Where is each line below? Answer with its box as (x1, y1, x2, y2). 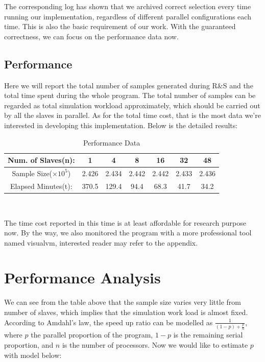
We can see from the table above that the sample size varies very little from (4, 297, 241, 307)
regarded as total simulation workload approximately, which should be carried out (4, 100, 260, 110)
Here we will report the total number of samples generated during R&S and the (4, 80, 253, 90)
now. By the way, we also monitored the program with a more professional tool (4, 227, 252, 238)
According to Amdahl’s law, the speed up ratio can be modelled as (4, 317, 213, 327)
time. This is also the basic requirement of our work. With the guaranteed (4, 21, 236, 32)
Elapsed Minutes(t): (10, 180, 73, 191)
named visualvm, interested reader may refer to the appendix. (4, 237, 198, 248)
